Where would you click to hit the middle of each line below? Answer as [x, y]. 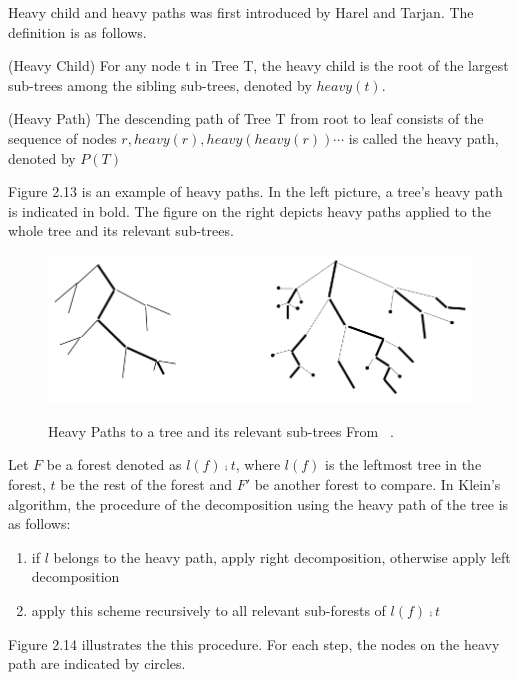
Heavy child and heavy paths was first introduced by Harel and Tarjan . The [241, 12]
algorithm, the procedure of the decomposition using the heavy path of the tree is [258, 503]
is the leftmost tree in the [403, 464]
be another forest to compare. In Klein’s [377, 483]
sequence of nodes [62, 137]
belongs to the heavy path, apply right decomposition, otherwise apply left [282, 556]
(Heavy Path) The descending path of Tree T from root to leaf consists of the [246, 118]
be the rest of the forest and [146, 483]
